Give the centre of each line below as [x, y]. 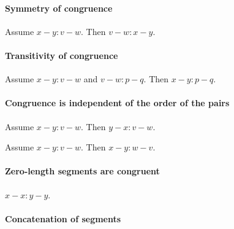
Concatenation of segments [63, 218]
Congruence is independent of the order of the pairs [117, 103]
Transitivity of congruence [62, 55]
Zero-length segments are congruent [82, 171]
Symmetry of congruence [59, 8]
